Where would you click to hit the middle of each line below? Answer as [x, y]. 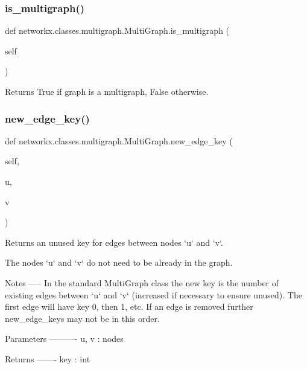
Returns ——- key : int [48, 358]
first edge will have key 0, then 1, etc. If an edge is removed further [129, 306]
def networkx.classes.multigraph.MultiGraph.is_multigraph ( [117, 30]
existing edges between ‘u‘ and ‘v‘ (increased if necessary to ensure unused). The [153, 294]
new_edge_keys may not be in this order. [82, 318]
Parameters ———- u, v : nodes [64, 339]
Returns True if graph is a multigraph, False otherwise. [107, 91]
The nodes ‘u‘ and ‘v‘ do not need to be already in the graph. [119, 262]
